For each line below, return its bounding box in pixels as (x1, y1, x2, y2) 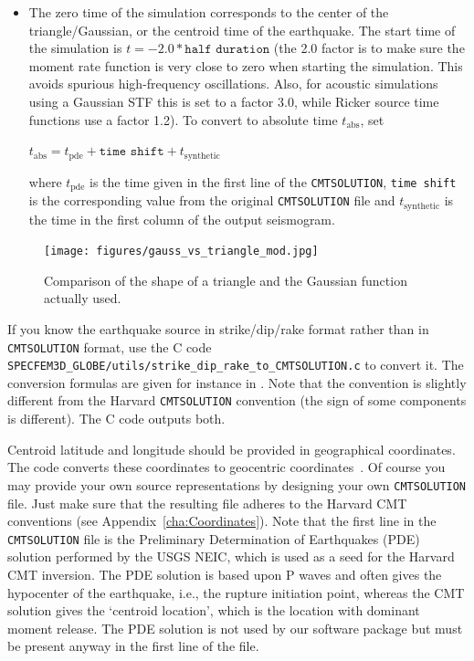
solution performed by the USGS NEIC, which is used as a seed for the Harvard (7, 547, 455, 566)
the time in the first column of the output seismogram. (28, 209, 335, 228)
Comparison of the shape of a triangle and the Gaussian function (44, 270, 407, 289)
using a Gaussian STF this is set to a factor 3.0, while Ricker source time (28, 91, 439, 110)
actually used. (44, 289, 121, 308)
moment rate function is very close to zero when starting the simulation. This (28, 56, 463, 75)
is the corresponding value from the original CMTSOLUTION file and (28, 191, 395, 210)
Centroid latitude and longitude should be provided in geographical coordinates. (7, 439, 456, 458)
